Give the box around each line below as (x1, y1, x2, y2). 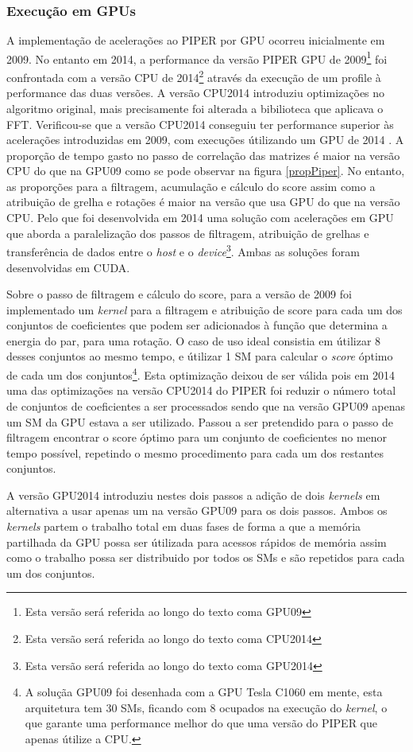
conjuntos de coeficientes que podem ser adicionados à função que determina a (6, 317, 388, 333)
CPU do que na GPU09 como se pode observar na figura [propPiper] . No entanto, (6, 162, 405, 179)
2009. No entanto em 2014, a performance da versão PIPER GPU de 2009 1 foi (6, 48, 388, 67)
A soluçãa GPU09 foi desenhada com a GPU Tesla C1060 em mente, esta (25, 684, 383, 700)
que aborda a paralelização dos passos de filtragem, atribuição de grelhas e (6, 224, 369, 241)
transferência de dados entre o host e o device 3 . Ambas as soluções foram (6, 241, 360, 259)
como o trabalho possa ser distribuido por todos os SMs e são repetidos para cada (6, 549, 405, 566)
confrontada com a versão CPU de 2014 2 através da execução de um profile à (6, 67, 381, 85)
